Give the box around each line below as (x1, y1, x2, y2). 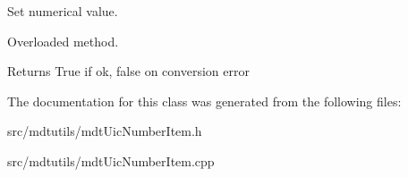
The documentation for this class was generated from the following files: (7, 91, 402, 110)
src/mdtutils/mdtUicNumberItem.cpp (7, 151, 215, 170)
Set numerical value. (7, 2, 118, 20)
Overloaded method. (7, 31, 119, 50)
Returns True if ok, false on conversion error (7, 62, 250, 80)
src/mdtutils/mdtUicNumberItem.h (7, 122, 202, 140)
